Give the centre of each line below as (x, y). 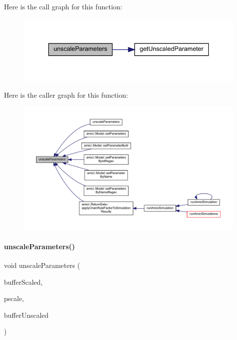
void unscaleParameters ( (42, 265)
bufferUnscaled (26, 315)
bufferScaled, (23, 282)
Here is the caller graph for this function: (66, 94)
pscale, (14, 298)
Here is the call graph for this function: (63, 6)
